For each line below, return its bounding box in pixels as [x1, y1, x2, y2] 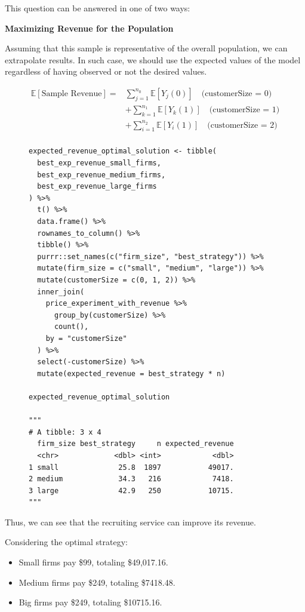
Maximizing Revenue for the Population [5, 21, 174, 34]
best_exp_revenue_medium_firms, [37, 170, 166, 179]
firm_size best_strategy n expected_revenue [37, 439, 234, 448]
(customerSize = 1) [209, 106, 280, 115]
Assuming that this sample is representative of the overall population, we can [5, 42, 288, 54]
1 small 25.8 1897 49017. [29, 463, 234, 472]
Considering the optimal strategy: [5, 536, 128, 548]
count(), [54, 322, 89, 331]
